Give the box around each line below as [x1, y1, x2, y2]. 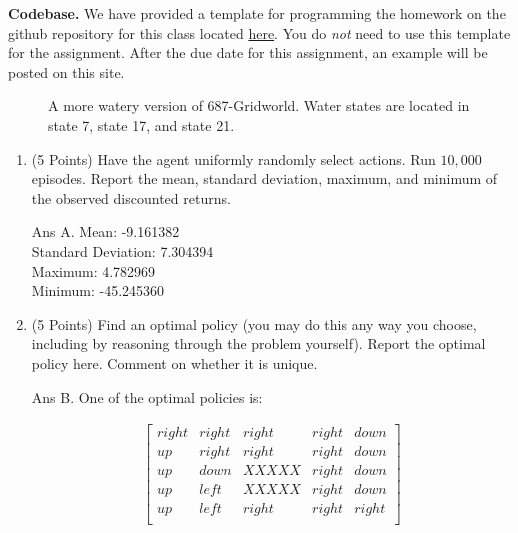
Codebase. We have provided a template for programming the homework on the [8, 3, 506, 23]
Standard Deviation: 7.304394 [31, 240, 214, 261]
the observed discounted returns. [31, 187, 231, 208]
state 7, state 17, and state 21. [48, 114, 235, 135]
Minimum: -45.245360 [31, 280, 165, 301]
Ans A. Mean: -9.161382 [31, 221, 180, 242]
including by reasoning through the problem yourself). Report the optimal [31, 333, 486, 354]
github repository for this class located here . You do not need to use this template [8, 22, 511, 43]
